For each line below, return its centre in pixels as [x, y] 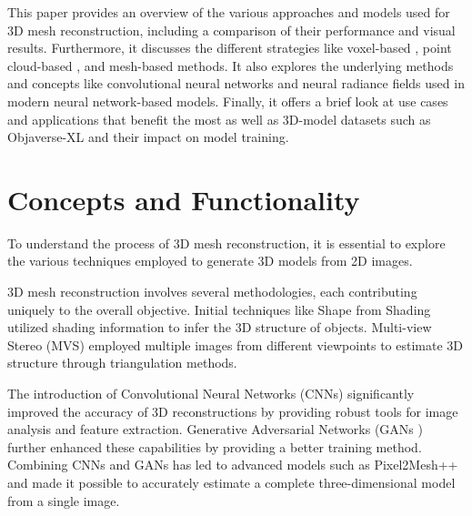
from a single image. [64, 500]
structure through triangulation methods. [122, 363]
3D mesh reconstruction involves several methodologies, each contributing [212, 292]
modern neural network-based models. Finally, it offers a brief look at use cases [228, 101]
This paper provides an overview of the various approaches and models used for [229, 12]
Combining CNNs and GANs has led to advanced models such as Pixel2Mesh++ [233, 465]
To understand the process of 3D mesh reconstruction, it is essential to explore [226, 243]
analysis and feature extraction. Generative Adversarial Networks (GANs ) [215, 429]
